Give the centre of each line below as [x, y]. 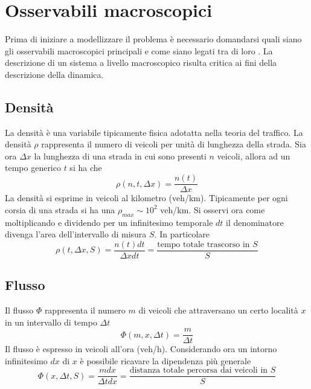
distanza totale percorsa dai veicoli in [199, 371]
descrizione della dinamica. [54, 74]
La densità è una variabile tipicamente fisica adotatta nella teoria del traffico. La [154, 132]
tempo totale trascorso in [204, 244]
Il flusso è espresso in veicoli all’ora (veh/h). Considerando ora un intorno [141, 349]
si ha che [86, 168]
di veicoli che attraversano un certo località [218, 310]
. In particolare [182, 234]
